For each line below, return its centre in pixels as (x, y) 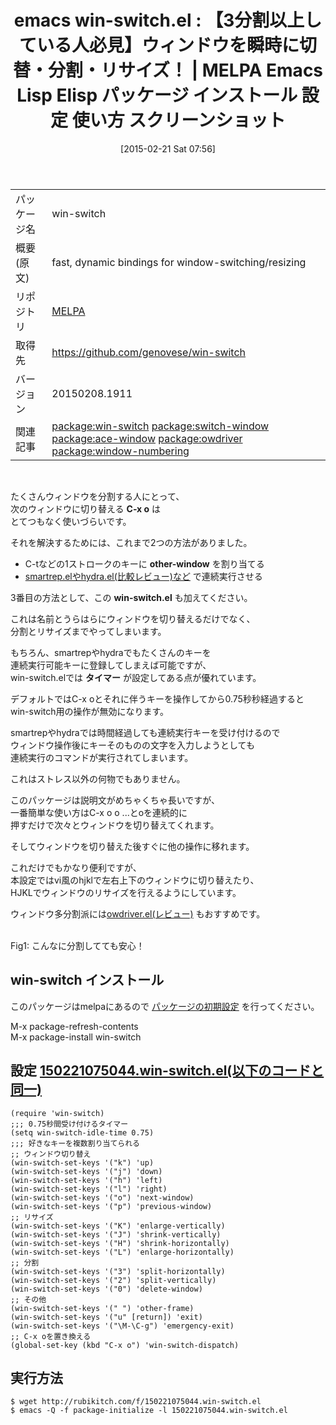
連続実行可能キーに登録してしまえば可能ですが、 (111, 665)
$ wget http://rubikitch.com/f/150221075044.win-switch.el (136, 1402)
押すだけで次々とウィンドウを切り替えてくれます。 (115, 825)
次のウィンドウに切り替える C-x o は (86, 508)
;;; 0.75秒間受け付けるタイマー (69, 1124)
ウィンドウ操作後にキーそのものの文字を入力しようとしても (132, 745)
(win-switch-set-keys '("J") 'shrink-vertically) (116, 1234)
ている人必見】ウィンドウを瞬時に (159, 45)
